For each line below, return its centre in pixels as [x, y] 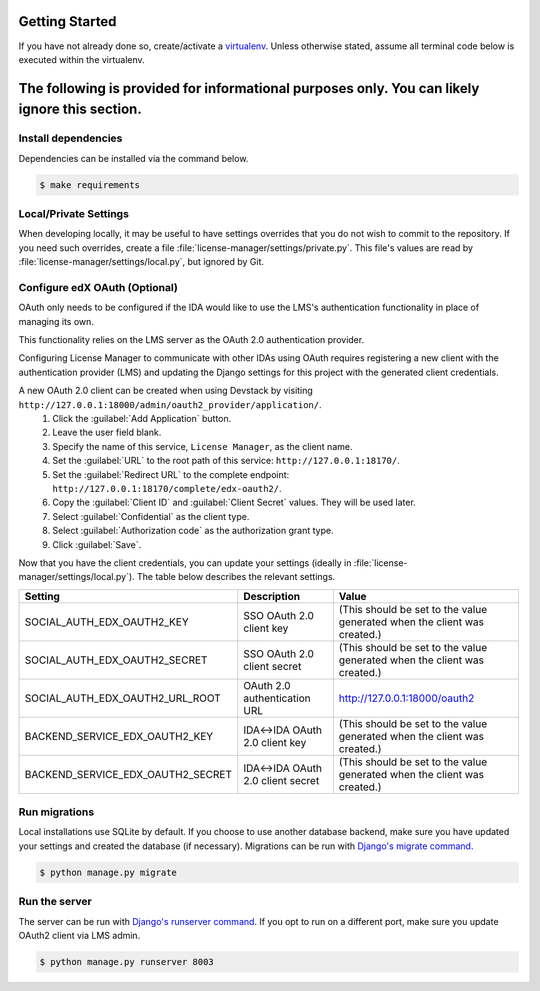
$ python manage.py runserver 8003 [126, 961]
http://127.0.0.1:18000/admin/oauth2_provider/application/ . [170, 404]
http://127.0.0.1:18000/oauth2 [406, 698]
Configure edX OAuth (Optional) [98, 287]
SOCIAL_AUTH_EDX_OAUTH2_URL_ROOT [123, 698]
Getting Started [67, 21]
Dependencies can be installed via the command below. [133, 158]
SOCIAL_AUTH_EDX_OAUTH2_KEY [106, 622]
